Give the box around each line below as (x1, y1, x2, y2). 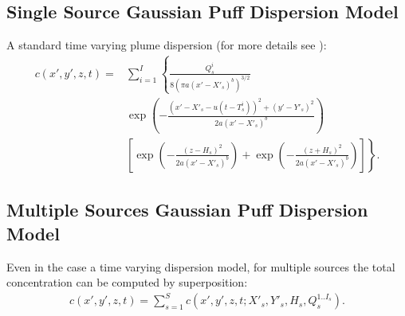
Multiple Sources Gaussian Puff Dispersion (6, 197, 368, 222)
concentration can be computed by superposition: (6, 274, 248, 291)
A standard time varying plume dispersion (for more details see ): (6, 37, 327, 53)
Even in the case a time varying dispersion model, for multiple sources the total (6, 258, 395, 275)
